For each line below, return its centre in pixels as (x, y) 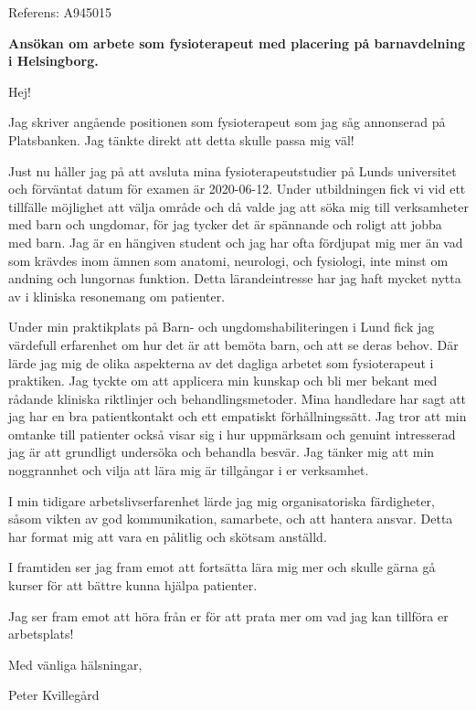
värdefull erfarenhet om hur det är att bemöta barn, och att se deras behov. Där (233, 344)
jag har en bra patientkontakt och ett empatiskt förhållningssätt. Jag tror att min (238, 416)
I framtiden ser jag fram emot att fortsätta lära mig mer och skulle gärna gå (222, 567)
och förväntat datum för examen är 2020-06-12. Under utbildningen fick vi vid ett (237, 189)
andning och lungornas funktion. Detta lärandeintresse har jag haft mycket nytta (235, 278)
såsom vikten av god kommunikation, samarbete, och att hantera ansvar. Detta (231, 519)
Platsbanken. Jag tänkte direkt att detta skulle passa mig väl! (181, 139)
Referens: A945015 (60, 12)
